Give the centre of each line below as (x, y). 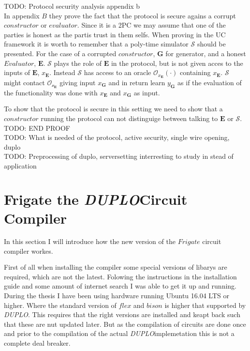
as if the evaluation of (210, 83)
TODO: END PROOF (37, 128)
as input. (147, 92)
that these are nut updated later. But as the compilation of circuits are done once (125, 324)
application (20, 166)
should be (211, 44)
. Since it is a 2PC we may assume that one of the (151, 25)
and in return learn (137, 83)
